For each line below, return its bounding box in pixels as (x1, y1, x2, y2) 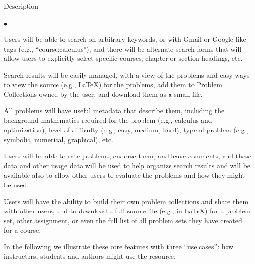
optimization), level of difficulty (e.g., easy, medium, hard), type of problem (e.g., (4, 124, 249, 134)
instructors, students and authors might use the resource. (4, 251, 176, 261)
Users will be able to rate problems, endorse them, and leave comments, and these (4, 151, 251, 161)
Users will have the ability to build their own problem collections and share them (4, 196, 249, 206)
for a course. (4, 225, 41, 235)
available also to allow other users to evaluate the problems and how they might (4, 170, 245, 180)
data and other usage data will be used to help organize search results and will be (4, 160, 251, 170)
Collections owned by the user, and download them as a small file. (4, 89, 203, 99)
